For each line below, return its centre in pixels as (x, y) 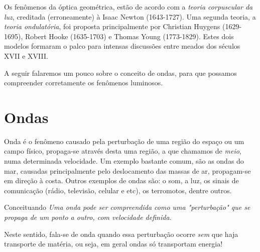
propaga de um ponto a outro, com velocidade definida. (88, 217)
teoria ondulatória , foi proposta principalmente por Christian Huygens (112, 26)
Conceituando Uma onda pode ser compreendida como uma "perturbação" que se (127, 207)
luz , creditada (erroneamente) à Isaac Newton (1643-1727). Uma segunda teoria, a (130, 16)
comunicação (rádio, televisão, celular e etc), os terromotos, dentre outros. (118, 190)
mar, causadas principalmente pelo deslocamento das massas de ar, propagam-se (127, 170)
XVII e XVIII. (26, 55)
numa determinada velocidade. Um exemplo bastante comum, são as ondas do (124, 161)
